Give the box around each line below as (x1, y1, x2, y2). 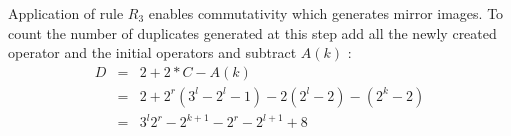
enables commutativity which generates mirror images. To (148, 3, 504, 23)
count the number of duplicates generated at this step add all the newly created (8, 22, 497, 43)
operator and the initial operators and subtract (8, 42, 297, 63)
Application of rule (8, 3, 124, 23)
